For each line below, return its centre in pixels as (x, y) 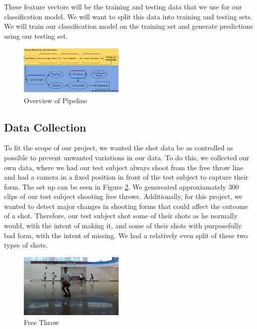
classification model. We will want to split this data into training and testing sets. (128, 16)
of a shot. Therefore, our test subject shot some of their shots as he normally (121, 216)
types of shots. (26, 245)
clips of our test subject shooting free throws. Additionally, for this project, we (123, 196)
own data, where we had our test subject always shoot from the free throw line (124, 167)
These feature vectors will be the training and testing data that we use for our (123, 6)
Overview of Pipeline (56, 100)
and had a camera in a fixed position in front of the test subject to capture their (126, 177)
